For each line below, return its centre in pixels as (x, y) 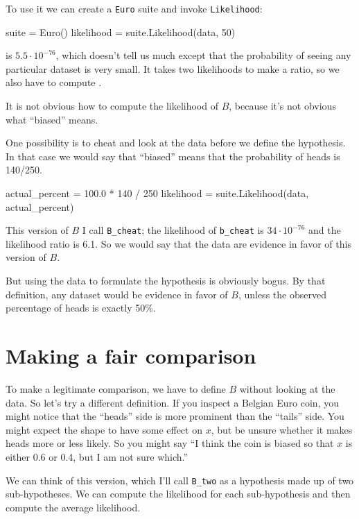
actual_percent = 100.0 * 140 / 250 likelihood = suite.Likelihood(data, (157, 193)
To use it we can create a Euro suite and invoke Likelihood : (134, 8)
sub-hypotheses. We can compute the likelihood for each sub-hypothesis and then (178, 494)
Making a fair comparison (131, 355)
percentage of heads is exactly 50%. (81, 308)
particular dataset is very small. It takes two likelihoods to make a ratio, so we (173, 68)
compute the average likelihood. (73, 507)
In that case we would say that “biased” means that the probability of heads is (173, 156)
